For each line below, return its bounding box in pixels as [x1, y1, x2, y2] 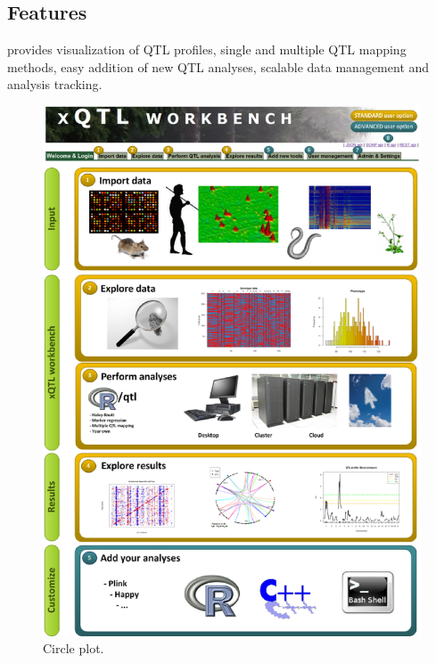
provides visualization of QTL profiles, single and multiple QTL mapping [7, 40, 407, 59]
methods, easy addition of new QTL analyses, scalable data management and [7, 57, 430, 76]
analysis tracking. [7, 75, 103, 94]
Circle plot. [43, 639, 104, 658]
